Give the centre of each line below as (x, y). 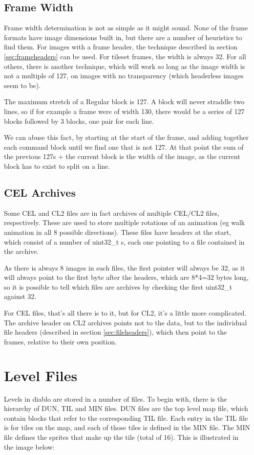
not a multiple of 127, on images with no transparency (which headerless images (124, 76)
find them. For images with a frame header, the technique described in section (121, 47)
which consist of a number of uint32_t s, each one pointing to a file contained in (124, 241)
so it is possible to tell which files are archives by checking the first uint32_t (118, 286)
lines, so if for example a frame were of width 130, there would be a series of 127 (124, 111)
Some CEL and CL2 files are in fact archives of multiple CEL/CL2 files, (112, 213)
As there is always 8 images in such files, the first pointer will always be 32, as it (125, 267)
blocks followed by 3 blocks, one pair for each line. (79, 121)
